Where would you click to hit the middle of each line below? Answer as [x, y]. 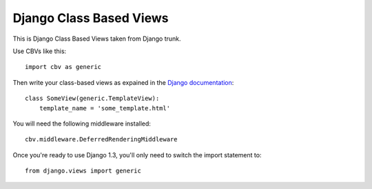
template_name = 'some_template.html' [105, 108]
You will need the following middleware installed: [82, 123]
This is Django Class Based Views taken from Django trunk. [97, 39]
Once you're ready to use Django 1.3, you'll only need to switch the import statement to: [137, 155]
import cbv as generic [63, 67]
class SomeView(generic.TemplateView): [92, 99]
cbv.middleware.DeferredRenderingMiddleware [102, 139]
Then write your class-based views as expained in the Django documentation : [123, 82]
